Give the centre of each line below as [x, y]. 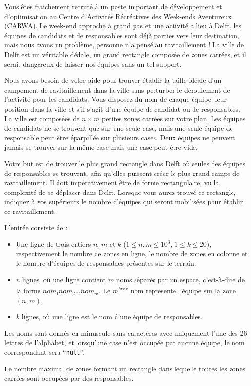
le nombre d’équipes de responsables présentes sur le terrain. [106, 263]
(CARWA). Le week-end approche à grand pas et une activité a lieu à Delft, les [123, 26]
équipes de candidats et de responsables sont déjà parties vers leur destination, [122, 35]
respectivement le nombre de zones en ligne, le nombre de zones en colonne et [132, 253]
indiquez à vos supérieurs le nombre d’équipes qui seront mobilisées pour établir [124, 202]
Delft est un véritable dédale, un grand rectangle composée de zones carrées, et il [125, 54]
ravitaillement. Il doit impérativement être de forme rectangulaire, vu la [112, 183]
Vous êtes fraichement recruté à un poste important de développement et [113, 6]
